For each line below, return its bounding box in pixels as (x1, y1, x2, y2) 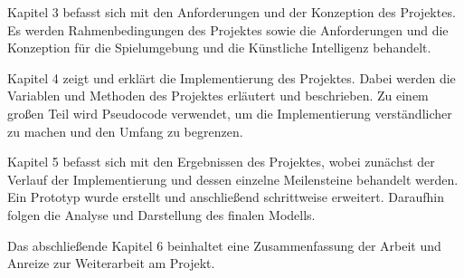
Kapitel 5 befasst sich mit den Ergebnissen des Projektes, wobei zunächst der (7, 152, 435, 171)
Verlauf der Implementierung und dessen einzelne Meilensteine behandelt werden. (7, 169, 459, 188)
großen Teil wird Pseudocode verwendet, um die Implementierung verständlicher (7, 103, 452, 122)
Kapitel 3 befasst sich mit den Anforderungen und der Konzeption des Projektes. (7, 3, 456, 21)
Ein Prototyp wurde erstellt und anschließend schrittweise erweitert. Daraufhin (7, 187, 445, 206)
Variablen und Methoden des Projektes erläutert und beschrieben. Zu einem (7, 86, 429, 105)
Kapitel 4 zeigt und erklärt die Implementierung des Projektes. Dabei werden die (7, 68, 456, 87)
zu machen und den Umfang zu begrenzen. (7, 121, 243, 140)
